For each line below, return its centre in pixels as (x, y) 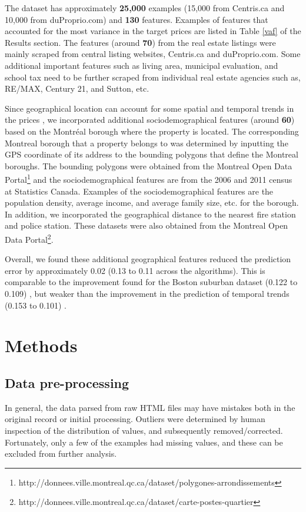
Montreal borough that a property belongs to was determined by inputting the (147, 143)
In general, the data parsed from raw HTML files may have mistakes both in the (150, 407)
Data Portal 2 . (29, 238)
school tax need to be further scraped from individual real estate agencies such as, (153, 77)
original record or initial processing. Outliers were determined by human (135, 419)
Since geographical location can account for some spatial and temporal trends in (149, 108)
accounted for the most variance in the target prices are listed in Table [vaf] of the (153, 31)
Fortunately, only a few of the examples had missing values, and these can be (144, 442)
